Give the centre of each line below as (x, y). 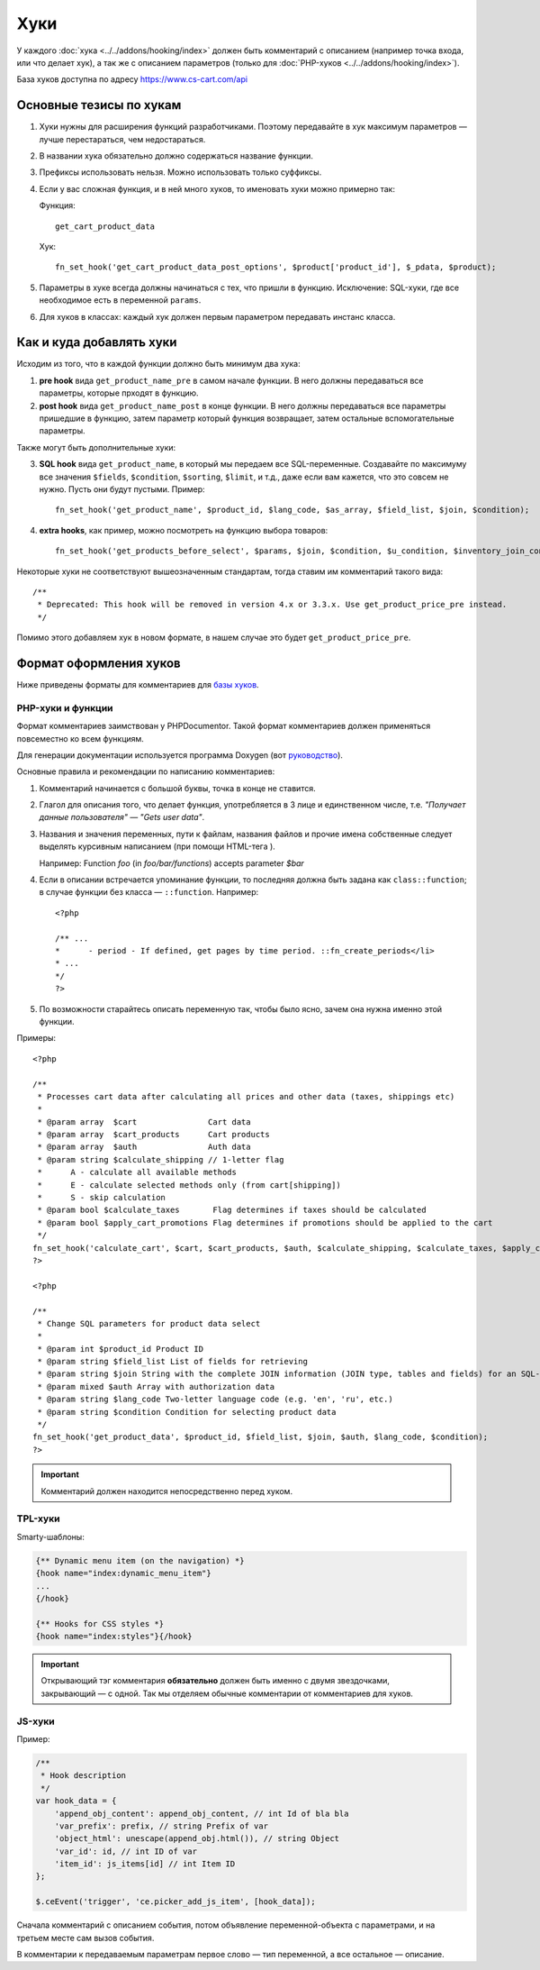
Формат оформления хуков (99, 663)
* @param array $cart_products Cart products (153, 1135)
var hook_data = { (76, 1801)
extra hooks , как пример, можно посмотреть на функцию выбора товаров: (184, 530)
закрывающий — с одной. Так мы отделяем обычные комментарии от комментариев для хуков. (227, 1693)
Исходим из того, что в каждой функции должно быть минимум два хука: (158, 364)
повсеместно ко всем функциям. (80, 738)
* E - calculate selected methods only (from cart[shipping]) (189, 1185)
